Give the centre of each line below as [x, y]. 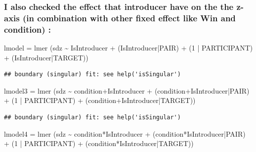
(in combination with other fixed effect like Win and [129, 18]
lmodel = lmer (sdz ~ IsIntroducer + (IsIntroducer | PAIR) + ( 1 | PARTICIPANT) [128, 48]
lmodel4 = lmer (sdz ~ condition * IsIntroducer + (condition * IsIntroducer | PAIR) [125, 133]
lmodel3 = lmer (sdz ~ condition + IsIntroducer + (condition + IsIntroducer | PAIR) [127, 90]
